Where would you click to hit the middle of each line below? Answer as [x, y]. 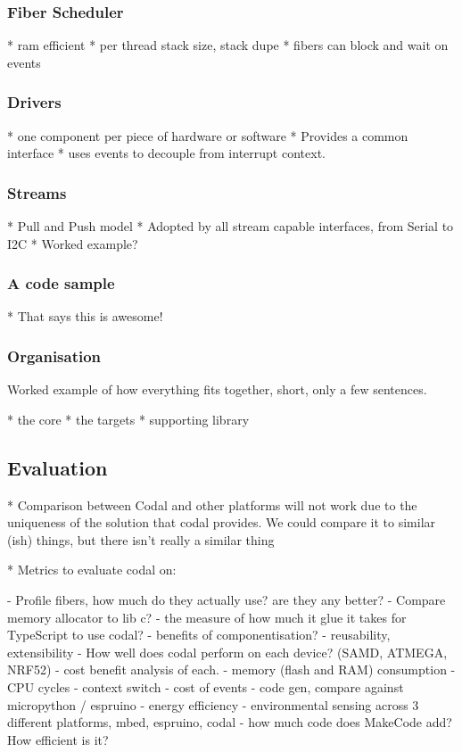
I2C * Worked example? [73, 243]
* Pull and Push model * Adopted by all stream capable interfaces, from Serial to [231, 226]
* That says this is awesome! [85, 316]
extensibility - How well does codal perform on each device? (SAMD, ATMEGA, [227, 652]
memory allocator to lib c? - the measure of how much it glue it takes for [207, 617]
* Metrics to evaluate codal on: [92, 570]
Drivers [34, 102]
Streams [37, 192]
